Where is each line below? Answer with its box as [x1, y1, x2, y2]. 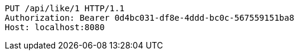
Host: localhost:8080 [5, 22, 105, 32]
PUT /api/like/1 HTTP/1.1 [5, 4, 125, 13]
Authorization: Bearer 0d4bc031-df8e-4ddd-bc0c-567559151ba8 [5, 13, 294, 22]
